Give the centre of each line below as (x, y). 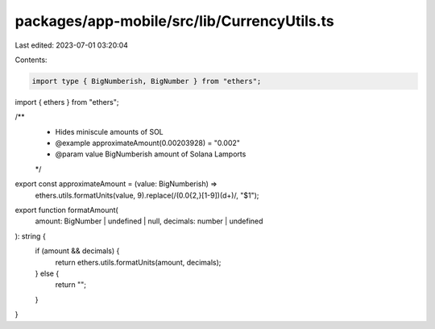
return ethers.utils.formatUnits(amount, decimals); (138, 262)
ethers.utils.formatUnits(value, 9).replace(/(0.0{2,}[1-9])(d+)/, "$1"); (147, 195)
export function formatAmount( (66, 210)
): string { (30, 236)
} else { (47, 273)
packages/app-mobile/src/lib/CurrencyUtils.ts (174, 21)
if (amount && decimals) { (77, 251)
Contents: (31, 60)
